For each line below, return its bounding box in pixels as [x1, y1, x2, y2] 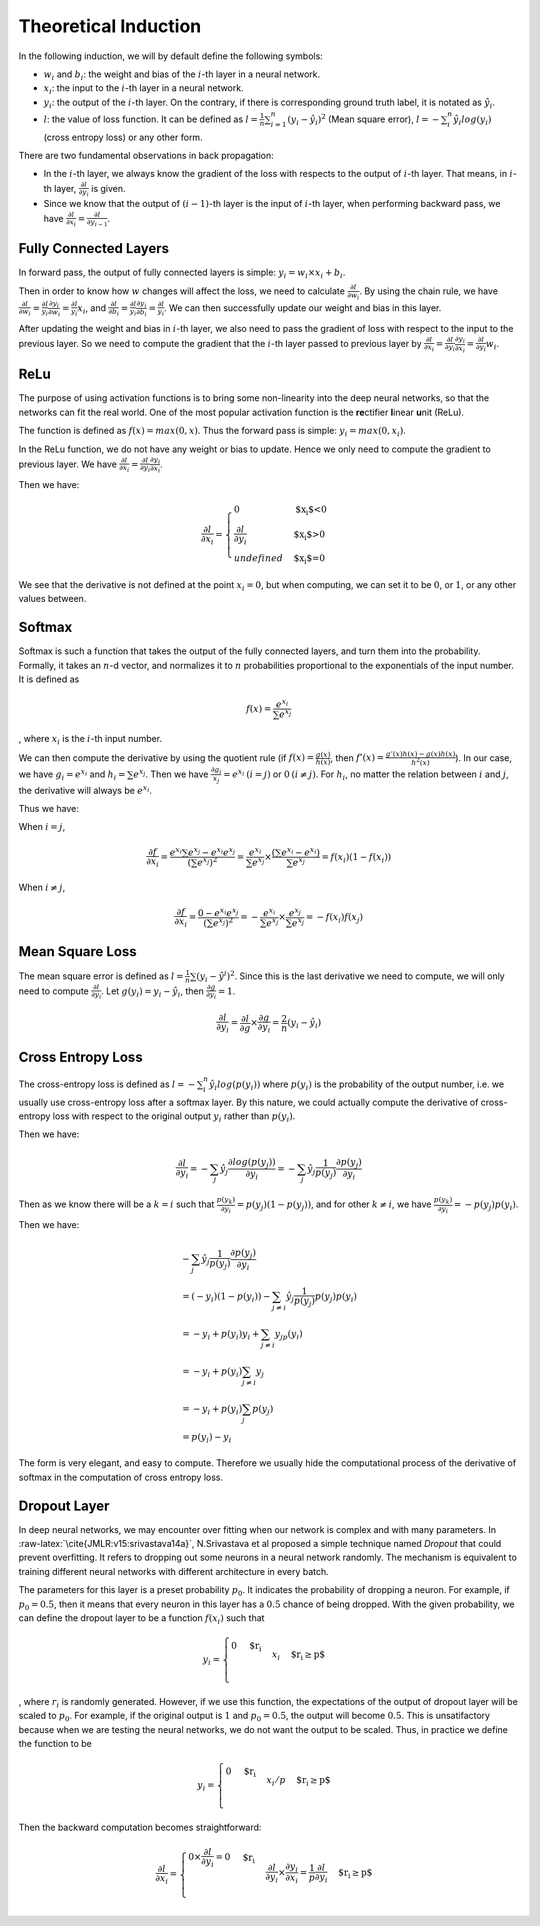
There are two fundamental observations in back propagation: [18, 150, 274, 162]
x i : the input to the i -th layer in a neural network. [43, 82, 244, 97]
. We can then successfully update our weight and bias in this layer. [163, 301, 442, 314]
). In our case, [455, 751, 513, 764]
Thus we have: [18, 803, 79, 814]
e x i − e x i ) [281, 845, 320, 858]
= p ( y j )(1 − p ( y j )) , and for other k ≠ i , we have [236, 1198, 432, 1212]
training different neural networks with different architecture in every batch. [18, 1565, 329, 1577]
